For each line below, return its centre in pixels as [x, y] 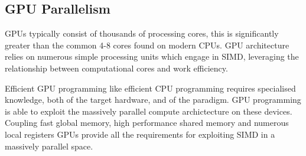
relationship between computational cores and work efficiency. [116, 68]
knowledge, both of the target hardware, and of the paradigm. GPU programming [153, 100]
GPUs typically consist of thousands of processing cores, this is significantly [142, 33]
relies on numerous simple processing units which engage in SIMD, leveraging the [152, 56]
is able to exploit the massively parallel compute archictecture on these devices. [149, 111]
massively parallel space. [49, 146]
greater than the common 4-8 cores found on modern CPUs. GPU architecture [147, 45]
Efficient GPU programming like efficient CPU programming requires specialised [150, 88]
